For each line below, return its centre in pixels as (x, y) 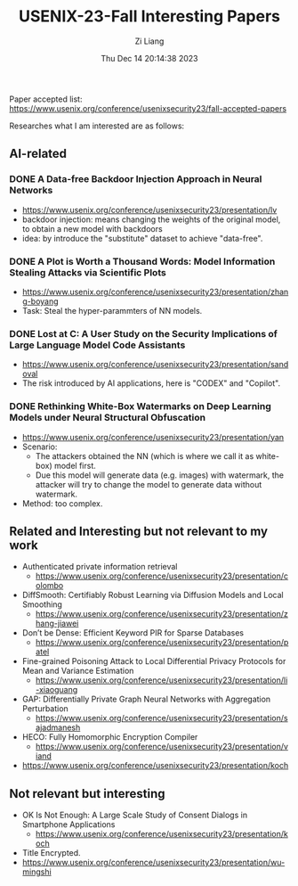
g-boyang (40, 301)
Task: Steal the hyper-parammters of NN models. (112, 310)
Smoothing (42, 604)
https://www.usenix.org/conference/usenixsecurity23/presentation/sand (155, 365)
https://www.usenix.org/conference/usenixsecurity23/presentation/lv (149, 209)
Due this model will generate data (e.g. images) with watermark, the (160, 475)
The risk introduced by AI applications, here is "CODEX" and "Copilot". (151, 383)
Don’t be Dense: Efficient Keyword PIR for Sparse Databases (133, 633)
